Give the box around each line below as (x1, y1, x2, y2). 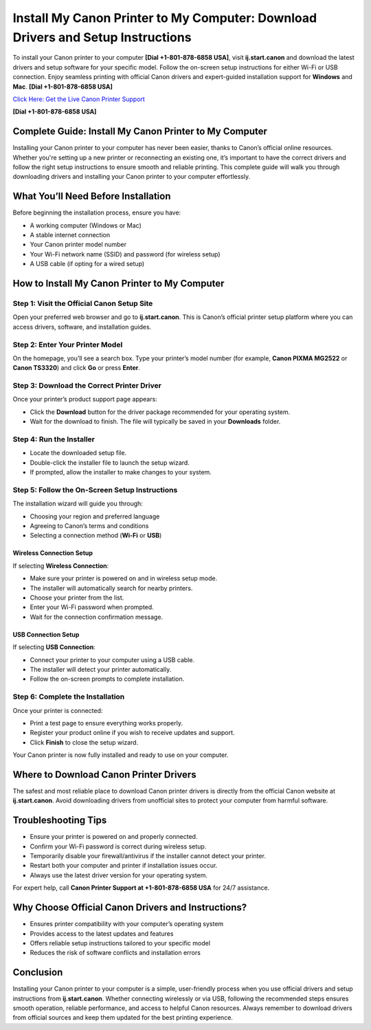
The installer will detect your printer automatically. (30, 665, 172, 673)
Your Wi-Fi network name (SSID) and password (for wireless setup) (30, 250, 221, 258)
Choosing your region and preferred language (30, 512, 160, 521)
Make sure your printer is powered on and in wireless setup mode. (30, 574, 218, 582)
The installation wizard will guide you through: (12, 499, 144, 508)
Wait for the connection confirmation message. (30, 613, 164, 621)
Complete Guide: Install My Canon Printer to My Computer (12, 126, 268, 138)
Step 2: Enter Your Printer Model (12, 340, 123, 349)
